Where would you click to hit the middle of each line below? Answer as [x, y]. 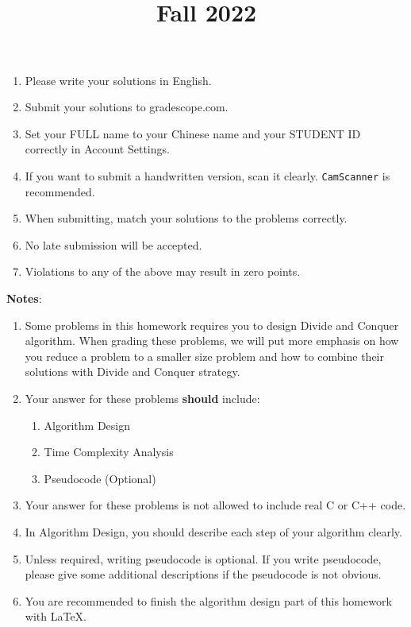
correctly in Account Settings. [97, 149]
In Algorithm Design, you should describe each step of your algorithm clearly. [213, 531]
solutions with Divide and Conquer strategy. [133, 372]
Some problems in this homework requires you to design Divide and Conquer [212, 325]
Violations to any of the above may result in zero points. [163, 271]
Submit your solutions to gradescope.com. [127, 107]
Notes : [24, 298]
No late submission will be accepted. [113, 244]
